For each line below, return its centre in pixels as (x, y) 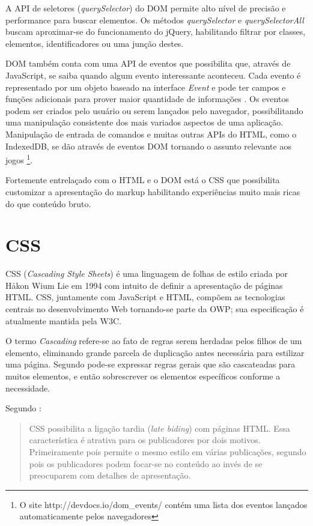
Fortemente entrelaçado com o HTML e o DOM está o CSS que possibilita (143, 180)
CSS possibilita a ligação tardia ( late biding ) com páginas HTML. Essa (160, 428)
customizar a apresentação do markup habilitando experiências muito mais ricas (153, 191)
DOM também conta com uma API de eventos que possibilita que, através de (148, 63)
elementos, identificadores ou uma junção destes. (95, 43)
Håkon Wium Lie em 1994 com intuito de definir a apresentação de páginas (144, 285)
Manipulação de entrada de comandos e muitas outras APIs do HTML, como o (151, 134)
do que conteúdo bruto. (48, 203)
